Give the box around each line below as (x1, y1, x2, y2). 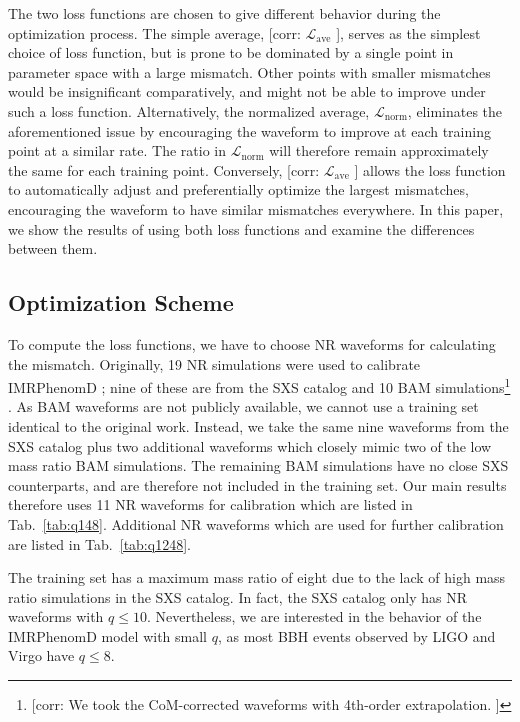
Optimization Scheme (8, 287, 234, 318)
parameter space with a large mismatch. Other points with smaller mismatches (8, 61, 491, 82)
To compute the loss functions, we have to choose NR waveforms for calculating (8, 333, 496, 354)
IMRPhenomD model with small (8, 625, 207, 646)
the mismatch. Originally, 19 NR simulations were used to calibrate (8, 353, 421, 374)
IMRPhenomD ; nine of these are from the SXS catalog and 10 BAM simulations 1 (8, 374, 511, 397)
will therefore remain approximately (269, 140, 489, 161)
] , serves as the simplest (336, 22, 481, 43)
